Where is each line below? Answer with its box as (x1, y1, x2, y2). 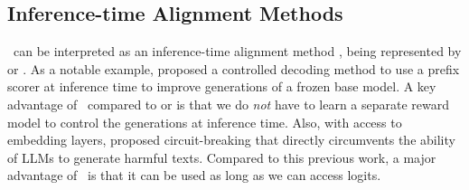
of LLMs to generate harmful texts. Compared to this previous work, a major (7, 147, 436, 166)
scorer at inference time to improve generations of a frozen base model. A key (7, 77, 436, 96)
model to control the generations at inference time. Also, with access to (7, 112, 402, 131)
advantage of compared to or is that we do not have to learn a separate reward (7, 94, 450, 113)
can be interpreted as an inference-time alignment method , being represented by (13, 42, 462, 61)
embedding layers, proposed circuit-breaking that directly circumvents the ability (7, 130, 455, 149)
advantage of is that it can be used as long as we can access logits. (7, 166, 381, 185)
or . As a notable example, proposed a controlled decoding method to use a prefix (7, 59, 460, 78)
